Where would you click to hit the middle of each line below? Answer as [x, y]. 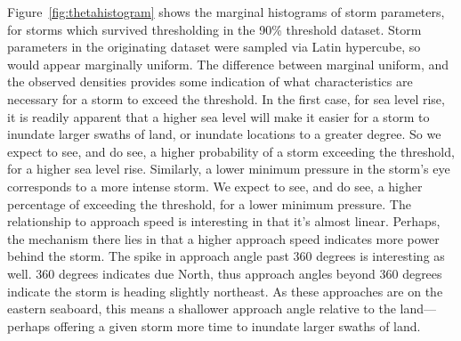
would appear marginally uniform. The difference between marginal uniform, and [228, 64]
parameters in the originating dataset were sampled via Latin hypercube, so [214, 47]
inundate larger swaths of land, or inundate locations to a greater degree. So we [224, 134]
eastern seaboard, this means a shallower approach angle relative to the [202, 309]
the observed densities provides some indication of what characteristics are [210, 81]
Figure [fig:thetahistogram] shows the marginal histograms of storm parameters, [226, 12]
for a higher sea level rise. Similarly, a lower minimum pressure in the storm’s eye [229, 169]
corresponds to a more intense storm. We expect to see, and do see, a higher [215, 186]
